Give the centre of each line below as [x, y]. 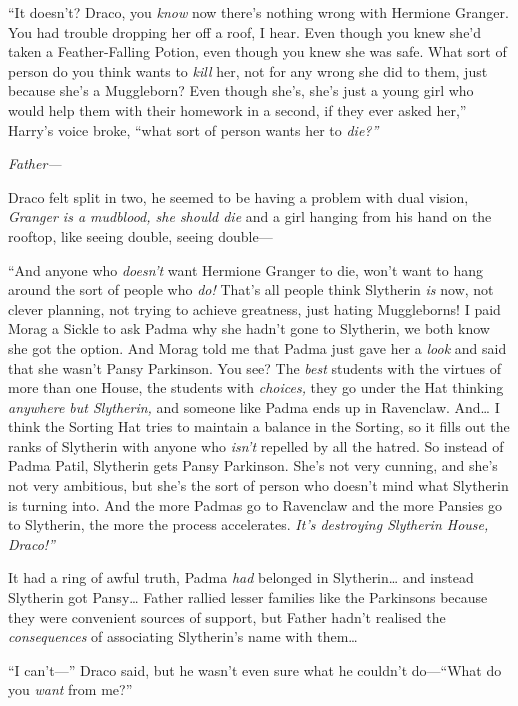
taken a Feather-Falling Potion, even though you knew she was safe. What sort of [257, 51]
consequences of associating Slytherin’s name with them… [183, 636]
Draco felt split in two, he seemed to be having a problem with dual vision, [238, 196]
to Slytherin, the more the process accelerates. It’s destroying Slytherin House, [248, 524]
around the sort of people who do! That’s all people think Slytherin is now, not [251, 289]
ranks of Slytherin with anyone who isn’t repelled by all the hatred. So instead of [256, 445]
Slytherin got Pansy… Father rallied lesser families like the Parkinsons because [248, 597]
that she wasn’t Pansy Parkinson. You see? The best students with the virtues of [255, 367]
